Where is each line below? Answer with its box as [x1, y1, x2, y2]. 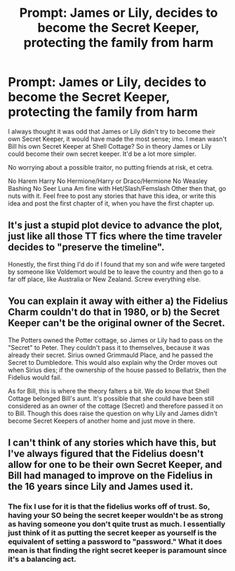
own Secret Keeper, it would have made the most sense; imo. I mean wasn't [8, 135, 227, 143]
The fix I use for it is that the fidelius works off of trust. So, [8, 502, 210, 511]
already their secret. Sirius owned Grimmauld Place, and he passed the [8, 351, 213, 359]
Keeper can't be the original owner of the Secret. [8, 317, 225, 329]
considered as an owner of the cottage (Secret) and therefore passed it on [8, 401, 223, 410]
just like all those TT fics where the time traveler [8, 230, 223, 243]
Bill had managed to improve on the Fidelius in [8, 469, 213, 481]
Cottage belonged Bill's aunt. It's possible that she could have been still [8, 394, 215, 403]
